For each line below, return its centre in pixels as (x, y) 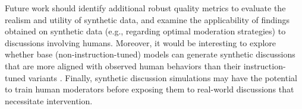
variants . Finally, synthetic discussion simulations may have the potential (163, 77)
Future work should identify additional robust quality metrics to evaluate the (145, 8)
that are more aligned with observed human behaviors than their (123, 65)
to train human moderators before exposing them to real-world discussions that (150, 89)
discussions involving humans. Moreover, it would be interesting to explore (141, 42)
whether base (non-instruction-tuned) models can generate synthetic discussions (150, 54)
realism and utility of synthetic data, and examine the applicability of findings (147, 19)
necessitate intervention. (49, 100)
